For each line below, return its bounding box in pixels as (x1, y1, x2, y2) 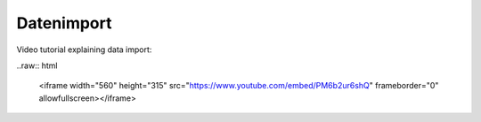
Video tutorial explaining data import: (16, 44, 152, 55)
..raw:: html (16, 60, 58, 71)
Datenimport (16, 13, 112, 33)
